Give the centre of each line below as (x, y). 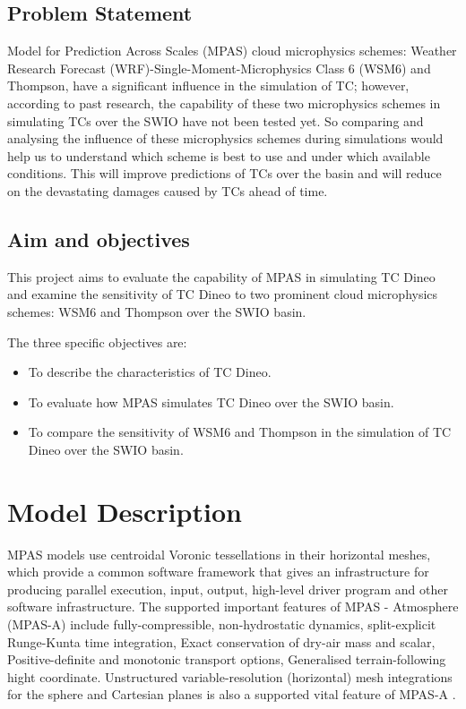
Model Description (125, 511)
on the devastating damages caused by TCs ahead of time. (168, 190)
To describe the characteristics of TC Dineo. (150, 372)
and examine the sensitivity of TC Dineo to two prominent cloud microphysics (223, 294)
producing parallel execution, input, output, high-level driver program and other (228, 589)
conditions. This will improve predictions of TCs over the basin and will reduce (224, 173)
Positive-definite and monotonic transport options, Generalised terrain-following (227, 659)
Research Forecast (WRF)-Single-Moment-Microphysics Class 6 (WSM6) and (219, 68)
